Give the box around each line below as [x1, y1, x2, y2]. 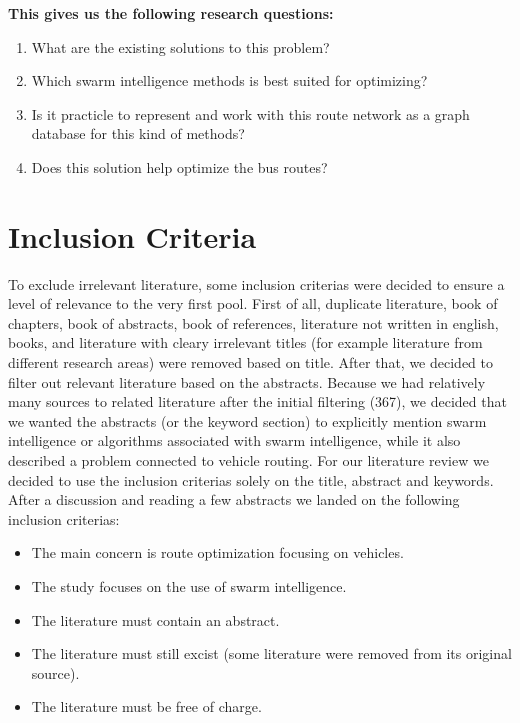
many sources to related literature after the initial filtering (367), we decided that [8, 391, 507, 412]
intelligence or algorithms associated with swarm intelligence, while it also [8, 430, 461, 451]
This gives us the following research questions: [8, 3, 334, 23]
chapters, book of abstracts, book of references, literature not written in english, [8, 312, 499, 333]
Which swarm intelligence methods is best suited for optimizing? [31, 70, 428, 91]
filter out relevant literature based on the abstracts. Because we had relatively [8, 371, 486, 392]
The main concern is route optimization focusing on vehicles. [31, 542, 404, 563]
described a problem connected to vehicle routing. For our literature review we [8, 450, 489, 471]
